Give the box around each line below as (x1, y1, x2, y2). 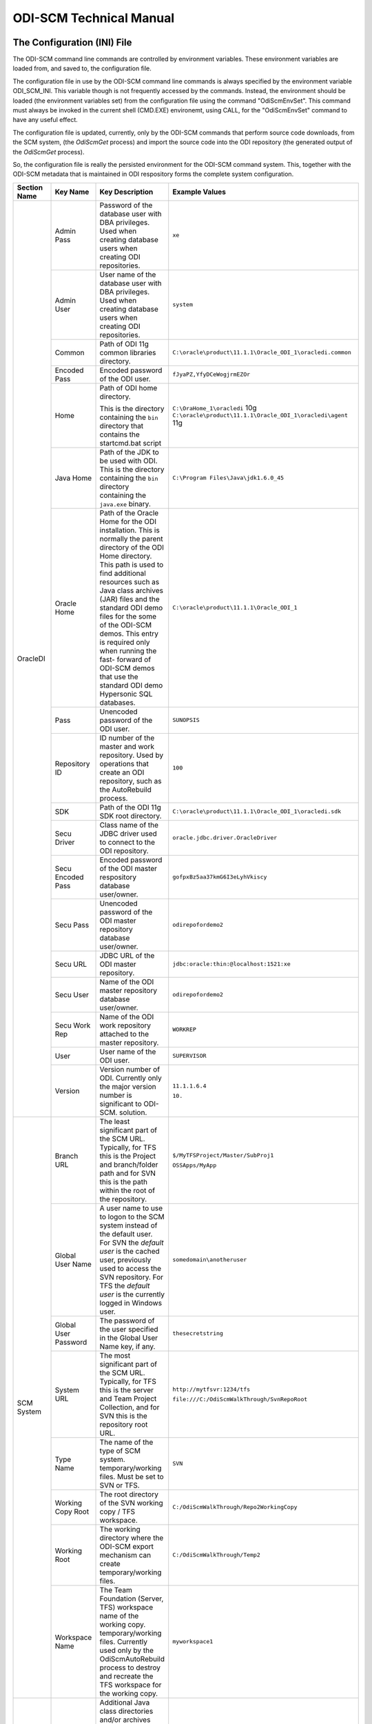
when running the (99, 645, 157, 655)
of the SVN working (99, 1498, 163, 1507)
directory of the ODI (99, 542, 165, 552)
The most (99, 1350, 131, 1360)
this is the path (99, 1176, 148, 1186)
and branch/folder (99, 1159, 158, 1169)
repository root (99, 1419, 148, 1429)
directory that (99, 421, 144, 430)
